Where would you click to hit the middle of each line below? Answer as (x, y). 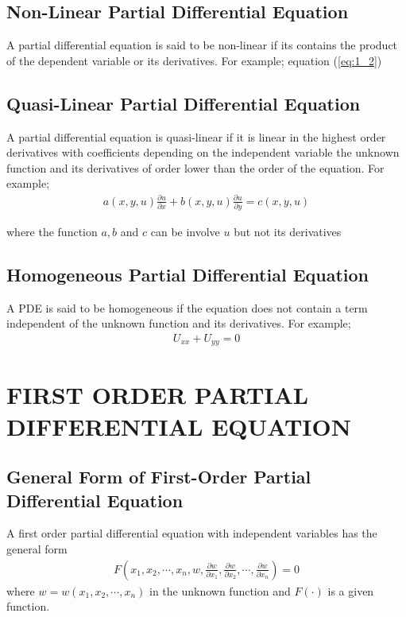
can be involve (185, 231)
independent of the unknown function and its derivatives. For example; (179, 323)
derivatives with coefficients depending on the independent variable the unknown (203, 152)
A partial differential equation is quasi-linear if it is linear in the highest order (196, 136)
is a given (351, 590)
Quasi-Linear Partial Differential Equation (184, 103)
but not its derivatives (288, 231)
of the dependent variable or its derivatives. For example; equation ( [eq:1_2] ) (194, 60)
